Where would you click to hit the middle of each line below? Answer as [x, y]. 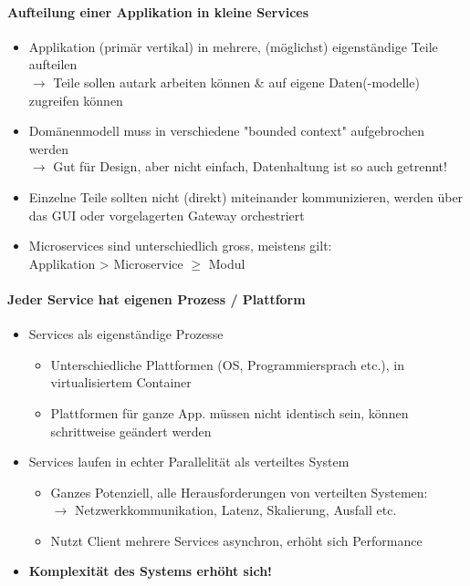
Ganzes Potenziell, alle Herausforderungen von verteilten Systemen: [239, 492]
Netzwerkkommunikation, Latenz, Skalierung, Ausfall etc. [235, 510]
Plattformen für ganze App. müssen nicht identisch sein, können [230, 412]
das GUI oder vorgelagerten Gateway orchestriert [167, 215]
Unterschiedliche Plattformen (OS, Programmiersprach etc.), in [227, 364]
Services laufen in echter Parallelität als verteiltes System [189, 462]
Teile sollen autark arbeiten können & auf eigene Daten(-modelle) [236, 82]
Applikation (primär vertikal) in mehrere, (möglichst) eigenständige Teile [233, 46]
